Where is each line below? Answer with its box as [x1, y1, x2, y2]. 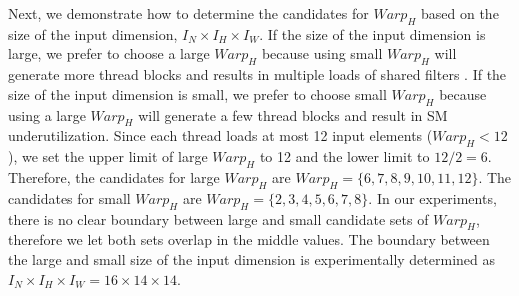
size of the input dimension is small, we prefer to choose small [8, 83, 387, 104]
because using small [261, 43, 383, 64]
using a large [8, 104, 86, 125]
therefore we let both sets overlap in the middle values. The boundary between [8, 229, 490, 250]
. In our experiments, [368, 187, 497, 208]
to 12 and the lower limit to [259, 146, 430, 167]
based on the [421, 3, 499, 23]
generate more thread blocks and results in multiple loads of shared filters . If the [8, 64, 507, 85]
